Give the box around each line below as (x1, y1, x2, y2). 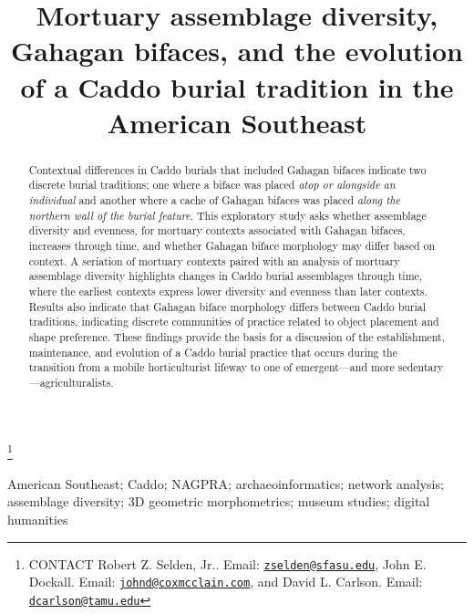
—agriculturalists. (28, 374, 114, 390)
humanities (7, 510, 68, 529)
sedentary (397, 359, 444, 375)
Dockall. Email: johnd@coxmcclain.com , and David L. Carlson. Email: (28, 572, 423, 591)
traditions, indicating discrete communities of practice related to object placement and (28, 314, 439, 329)
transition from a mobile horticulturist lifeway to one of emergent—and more (28, 359, 395, 375)
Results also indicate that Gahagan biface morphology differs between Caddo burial (28, 298, 427, 314)
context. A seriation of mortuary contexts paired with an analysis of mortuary (28, 253, 400, 268)
